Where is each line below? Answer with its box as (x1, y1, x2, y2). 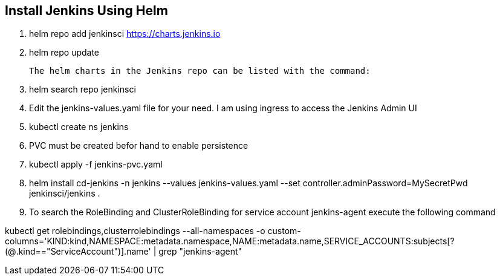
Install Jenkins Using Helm (5, 3, 168, 18)
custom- (267, 226, 301, 236)
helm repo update (29, 47, 100, 58)
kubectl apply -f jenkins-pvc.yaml (29, 159, 163, 170)
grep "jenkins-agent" (158, 246, 242, 257)
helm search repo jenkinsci (29, 84, 136, 95)
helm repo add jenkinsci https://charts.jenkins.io (29, 28, 221, 39)
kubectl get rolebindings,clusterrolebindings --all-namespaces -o (5, 226, 265, 236)
